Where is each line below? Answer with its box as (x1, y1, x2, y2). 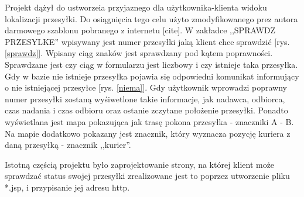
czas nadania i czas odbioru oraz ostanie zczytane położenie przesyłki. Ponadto (5, 104, 288, 116)
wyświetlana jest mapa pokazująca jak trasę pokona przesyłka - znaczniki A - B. (5, 115, 294, 127)
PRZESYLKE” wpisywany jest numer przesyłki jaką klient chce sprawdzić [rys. (5, 35, 290, 47)
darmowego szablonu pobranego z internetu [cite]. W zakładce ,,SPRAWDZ (5, 24, 276, 36)
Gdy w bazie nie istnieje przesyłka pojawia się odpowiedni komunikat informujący (5, 70, 299, 82)
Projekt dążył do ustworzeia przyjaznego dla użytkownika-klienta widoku (5, 1, 267, 13)
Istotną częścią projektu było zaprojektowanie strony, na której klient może (5, 158, 275, 170)
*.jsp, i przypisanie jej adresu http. (5, 181, 130, 193)
